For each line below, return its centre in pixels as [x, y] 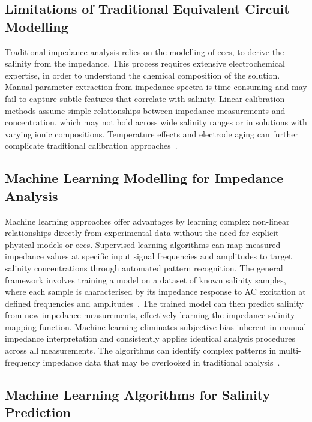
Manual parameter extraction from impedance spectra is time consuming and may [156, 87]
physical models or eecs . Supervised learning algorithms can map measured [143, 244]
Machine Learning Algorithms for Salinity [138, 394]
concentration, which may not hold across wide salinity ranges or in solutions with [156, 122]
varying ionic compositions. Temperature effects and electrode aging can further [151, 134]
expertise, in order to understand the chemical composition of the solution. [142, 75]
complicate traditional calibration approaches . [91, 146]
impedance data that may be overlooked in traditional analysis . [161, 362]
